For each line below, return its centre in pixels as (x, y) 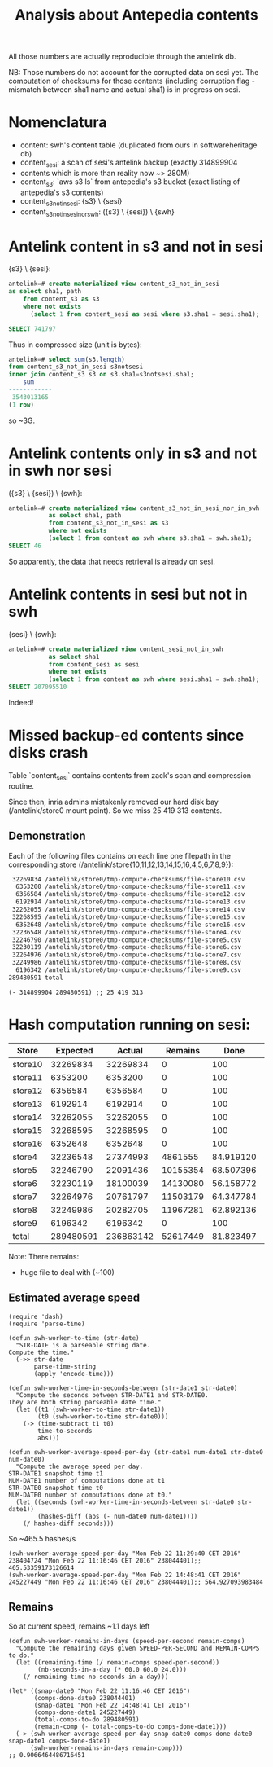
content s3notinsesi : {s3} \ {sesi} (71, 202)
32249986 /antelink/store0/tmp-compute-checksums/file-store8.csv (127, 963)
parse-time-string (65, 1366)
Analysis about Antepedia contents (136, 15)
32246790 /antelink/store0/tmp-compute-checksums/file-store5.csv (127, 940)
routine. (22, 786)
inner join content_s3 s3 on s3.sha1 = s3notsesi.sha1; (102, 375)
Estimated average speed (74, 1298)
